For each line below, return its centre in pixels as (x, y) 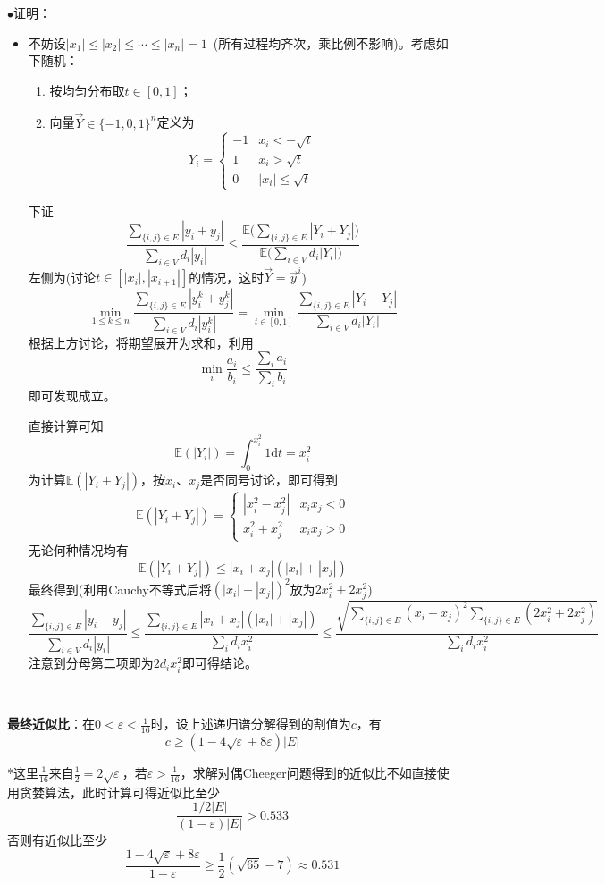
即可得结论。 (219, 663)
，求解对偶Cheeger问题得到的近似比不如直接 (308, 772)
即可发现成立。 (72, 396)
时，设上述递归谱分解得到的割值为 (251, 724)
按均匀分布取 (87, 90)
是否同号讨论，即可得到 (269, 480)
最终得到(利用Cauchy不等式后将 (120, 589)
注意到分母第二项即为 (91, 663)
